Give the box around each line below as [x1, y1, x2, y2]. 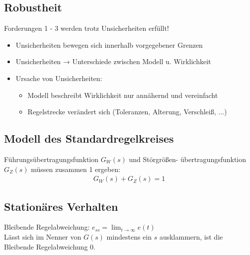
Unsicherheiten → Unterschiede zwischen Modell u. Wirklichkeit [15, 56, 211, 67]
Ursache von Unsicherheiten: [15, 73, 102, 83]
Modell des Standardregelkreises [4, 131, 174, 146]
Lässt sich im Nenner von [4, 231, 82, 242]
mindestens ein [106, 231, 152, 242]
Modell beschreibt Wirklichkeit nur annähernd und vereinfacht [27, 89, 218, 100]
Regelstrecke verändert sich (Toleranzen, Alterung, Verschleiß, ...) [27, 106, 227, 117]
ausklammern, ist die [159, 231, 223, 242]
